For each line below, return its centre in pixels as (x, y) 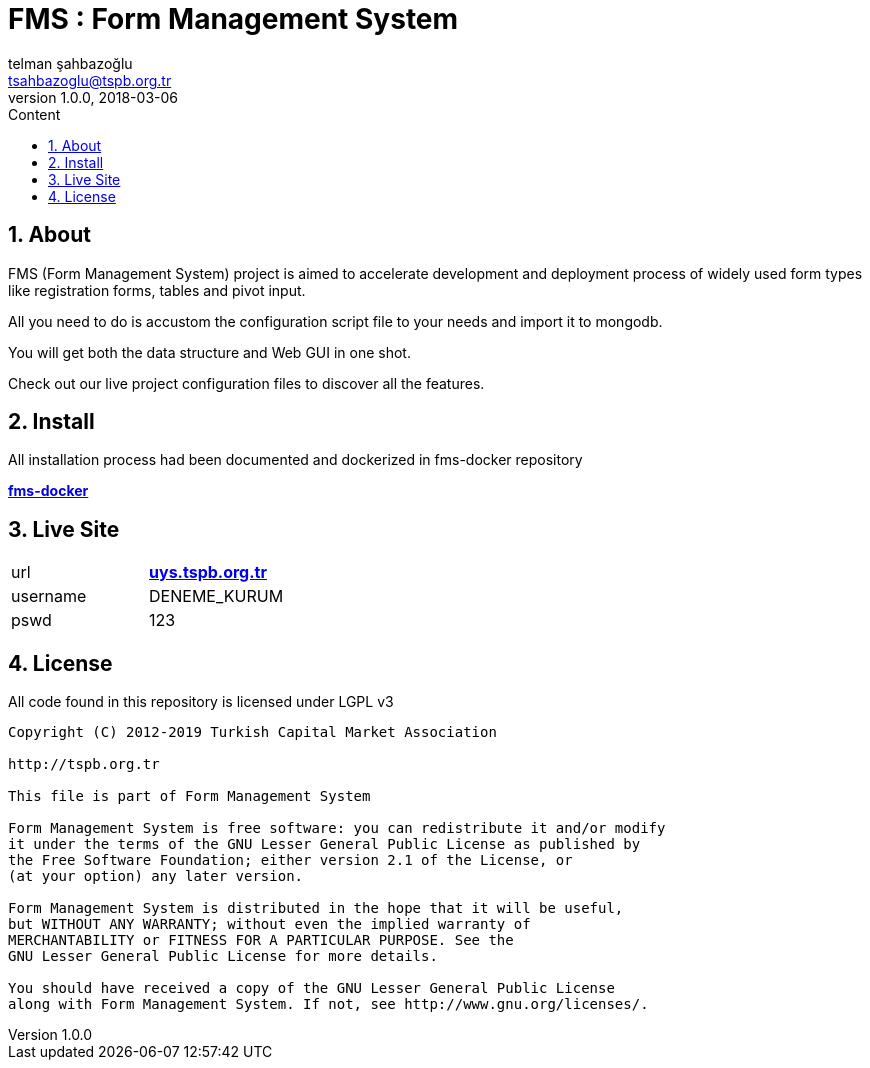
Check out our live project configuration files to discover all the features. (246, 383)
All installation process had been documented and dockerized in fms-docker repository (295, 460)
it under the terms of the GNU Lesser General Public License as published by (324, 844)
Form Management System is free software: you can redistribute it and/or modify (337, 828)
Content (34, 114)
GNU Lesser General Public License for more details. (223, 956)
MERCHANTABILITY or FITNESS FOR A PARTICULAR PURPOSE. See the (261, 940)
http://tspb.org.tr (84, 764)
